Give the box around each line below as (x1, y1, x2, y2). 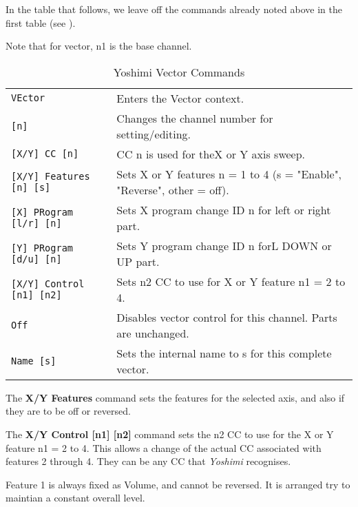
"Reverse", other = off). (116, 181, 229, 198)
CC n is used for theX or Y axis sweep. (116, 145, 306, 162)
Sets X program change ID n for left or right (116, 201, 331, 218)
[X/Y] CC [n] (11, 148, 79, 160)
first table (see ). (6, 15, 76, 30)
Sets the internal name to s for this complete (116, 344, 332, 361)
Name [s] (11, 355, 56, 366)
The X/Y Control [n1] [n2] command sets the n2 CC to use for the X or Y (6, 426, 334, 441)
